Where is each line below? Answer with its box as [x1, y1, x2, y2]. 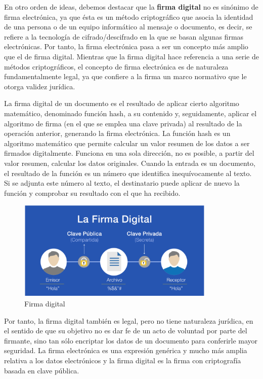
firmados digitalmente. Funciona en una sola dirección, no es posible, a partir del [4, 148, 254, 158]
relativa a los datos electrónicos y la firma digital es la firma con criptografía [4, 355, 241, 366]
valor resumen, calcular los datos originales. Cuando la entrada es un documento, [4, 157, 255, 168]
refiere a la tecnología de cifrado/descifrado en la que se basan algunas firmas [4, 31, 244, 42]
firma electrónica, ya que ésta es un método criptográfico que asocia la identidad [4, 11, 253, 22]
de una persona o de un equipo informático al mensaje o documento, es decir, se [4, 21, 252, 32]
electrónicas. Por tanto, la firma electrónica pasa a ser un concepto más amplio [4, 41, 248, 52]
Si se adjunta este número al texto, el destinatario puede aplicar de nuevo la [4, 178, 240, 188]
